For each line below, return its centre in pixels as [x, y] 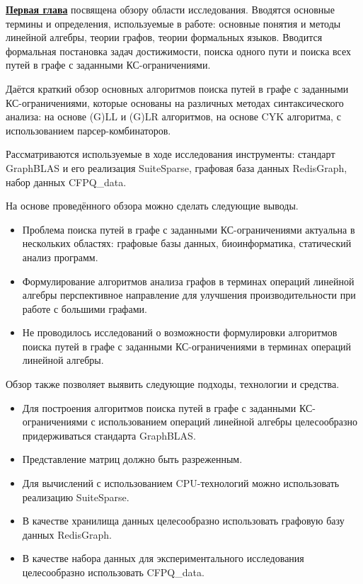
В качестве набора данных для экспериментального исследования [163, 558]
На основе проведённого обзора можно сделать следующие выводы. [152, 206]
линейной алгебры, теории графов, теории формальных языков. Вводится [164, 37]
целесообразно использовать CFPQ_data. [113, 572]
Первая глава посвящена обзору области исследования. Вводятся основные [170, 9]
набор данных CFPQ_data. [66, 182]
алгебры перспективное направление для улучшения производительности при [189, 295]
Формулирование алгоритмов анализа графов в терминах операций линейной [188, 281]
